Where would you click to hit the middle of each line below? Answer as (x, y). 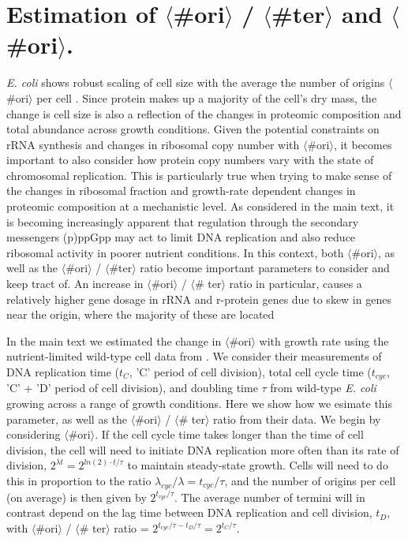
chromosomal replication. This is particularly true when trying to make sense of (199, 175)
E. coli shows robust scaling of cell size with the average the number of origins (196, 82)
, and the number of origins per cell (310, 481)
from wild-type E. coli (323, 388)
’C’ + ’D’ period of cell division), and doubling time (132, 388)
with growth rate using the (324, 340)
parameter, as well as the (67, 419)
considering (34, 434)
